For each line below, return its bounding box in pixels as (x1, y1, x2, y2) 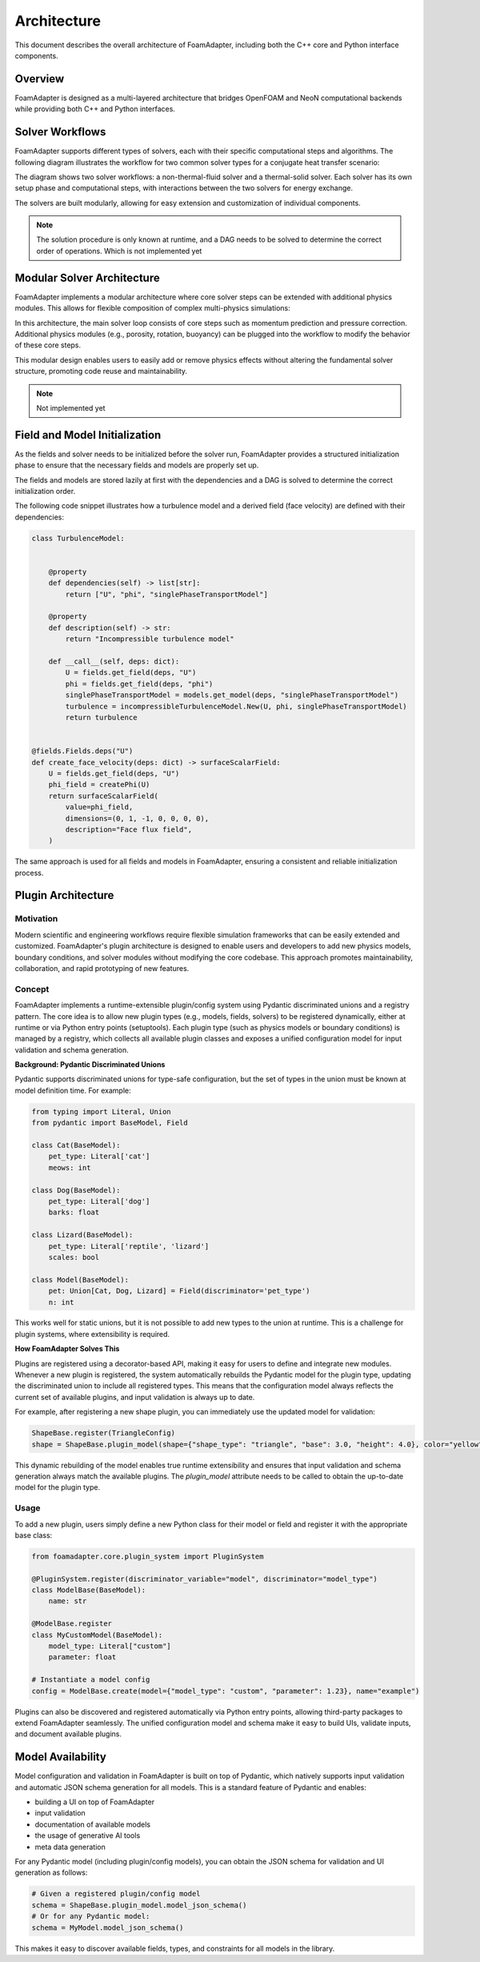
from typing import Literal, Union (31, 1107, 171, 1116)
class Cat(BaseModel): (31, 1141, 121, 1150)
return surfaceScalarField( (48, 791, 159, 800)
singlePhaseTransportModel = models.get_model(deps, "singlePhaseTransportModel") (65, 691, 399, 700)
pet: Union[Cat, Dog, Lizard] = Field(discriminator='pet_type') (48, 1286, 310, 1296)
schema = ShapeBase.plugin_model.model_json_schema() (31, 1900, 247, 1909)
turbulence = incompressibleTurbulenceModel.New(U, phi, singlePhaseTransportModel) (65, 701, 407, 711)
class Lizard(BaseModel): (31, 1230, 134, 1240)
